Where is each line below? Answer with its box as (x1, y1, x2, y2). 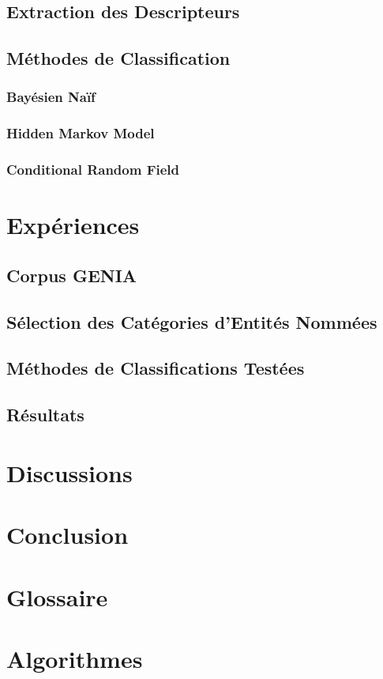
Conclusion (6, 519, 129, 551)
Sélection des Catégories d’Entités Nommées (6, 309, 377, 334)
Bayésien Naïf (6, 87, 96, 107)
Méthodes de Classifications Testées (6, 356, 305, 380)
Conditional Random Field (6, 160, 180, 179)
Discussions (6, 456, 133, 489)
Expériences (6, 209, 140, 241)
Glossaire (6, 580, 108, 613)
